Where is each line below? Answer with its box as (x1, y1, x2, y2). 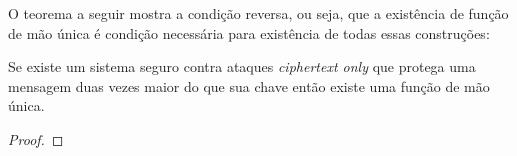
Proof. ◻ (8, 128, 64, 149)
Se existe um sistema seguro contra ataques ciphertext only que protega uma (8, 56, 476, 77)
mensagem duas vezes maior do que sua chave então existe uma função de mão (8, 75, 490, 96)
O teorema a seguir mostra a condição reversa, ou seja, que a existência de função (8, 3, 509, 23)
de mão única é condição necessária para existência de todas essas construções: (8, 22, 490, 43)
